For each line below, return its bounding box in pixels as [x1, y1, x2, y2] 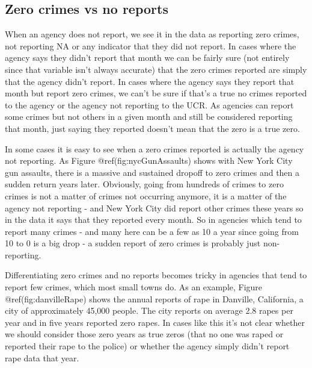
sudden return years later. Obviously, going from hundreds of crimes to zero [5, 178, 284, 190]
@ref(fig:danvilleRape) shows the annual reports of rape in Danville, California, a [5, 292, 304, 305]
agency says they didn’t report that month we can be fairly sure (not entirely [5, 51, 290, 64]
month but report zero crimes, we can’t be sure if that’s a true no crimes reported [5, 87, 307, 99]
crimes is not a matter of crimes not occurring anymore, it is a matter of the [5, 189, 287, 202]
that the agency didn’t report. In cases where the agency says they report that [5, 75, 295, 87]
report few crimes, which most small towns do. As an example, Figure [5, 281, 263, 293]
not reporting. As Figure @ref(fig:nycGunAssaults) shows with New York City [5, 154, 293, 167]
